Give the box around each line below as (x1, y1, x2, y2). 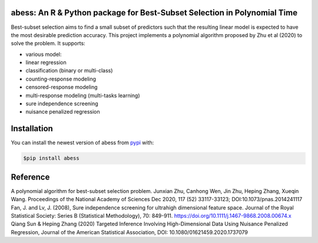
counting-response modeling (25, 75, 97, 82)
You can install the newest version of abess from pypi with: (11, 139, 154, 147)
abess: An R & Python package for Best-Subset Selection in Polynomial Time (11, 8, 297, 18)
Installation (11, 124, 53, 134)
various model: (25, 51, 62, 58)
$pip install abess (23, 155, 79, 162)
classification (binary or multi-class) (25, 67, 113, 74)
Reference (11, 172, 50, 182)
